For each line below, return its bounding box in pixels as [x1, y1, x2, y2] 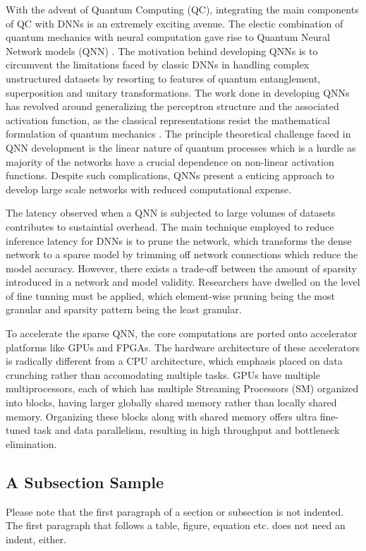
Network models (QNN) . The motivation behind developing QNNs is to [6, 43, 318, 58]
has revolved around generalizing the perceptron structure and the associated [6, 99, 339, 114]
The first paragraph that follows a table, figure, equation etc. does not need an [6, 518, 346, 533]
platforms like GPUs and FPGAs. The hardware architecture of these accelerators [6, 339, 360, 354]
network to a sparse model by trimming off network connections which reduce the [6, 247, 358, 262]
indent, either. [6, 531, 67, 546]
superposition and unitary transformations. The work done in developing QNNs [6, 85, 350, 99]
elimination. [6, 436, 57, 451]
